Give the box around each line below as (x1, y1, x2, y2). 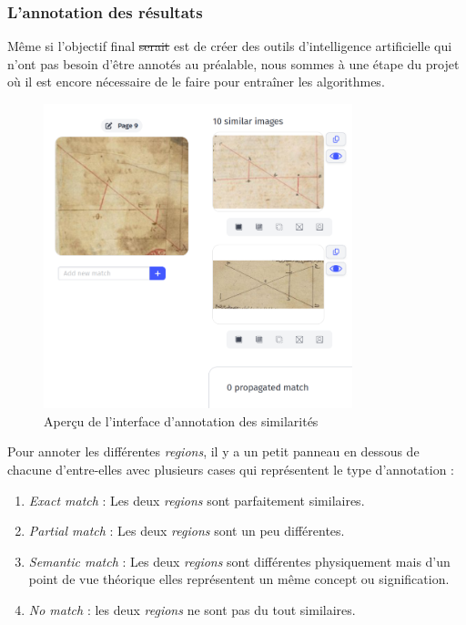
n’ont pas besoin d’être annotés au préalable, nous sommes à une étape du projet (7, 54, 460, 73)
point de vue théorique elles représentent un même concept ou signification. (28, 569, 450, 589)
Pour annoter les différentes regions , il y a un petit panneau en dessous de (7, 442, 420, 461)
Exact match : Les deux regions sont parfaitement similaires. (28, 490, 365, 509)
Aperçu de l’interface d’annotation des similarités (44, 411, 319, 430)
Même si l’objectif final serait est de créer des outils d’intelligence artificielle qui (7, 36, 452, 56)
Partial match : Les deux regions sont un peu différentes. (28, 521, 345, 540)
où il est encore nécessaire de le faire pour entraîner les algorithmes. (7, 72, 385, 91)
